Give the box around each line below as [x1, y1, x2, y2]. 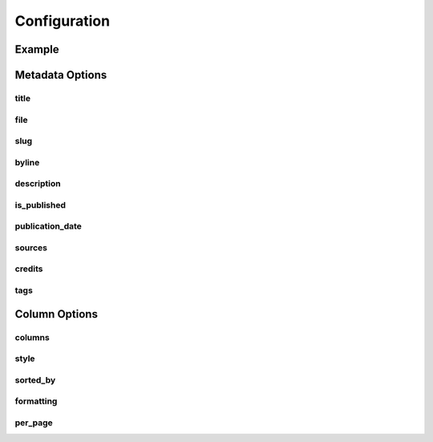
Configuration [14, 12, 111, 30]
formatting [14, 395, 58, 407]
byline [14, 156, 40, 168]
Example [14, 43, 59, 56]
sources [14, 241, 48, 253]
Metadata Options [14, 68, 107, 82]
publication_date [14, 221, 82, 232]
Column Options [14, 307, 98, 321]
